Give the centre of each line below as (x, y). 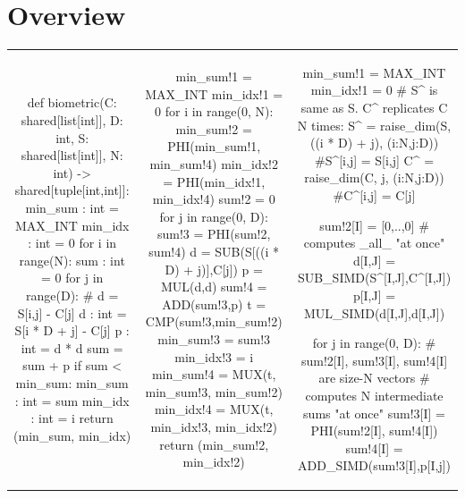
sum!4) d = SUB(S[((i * (214, 252)
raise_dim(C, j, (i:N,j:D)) (374, 177)
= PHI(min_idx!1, (214, 181)
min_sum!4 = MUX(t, (214, 374)
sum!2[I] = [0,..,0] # (374, 225)
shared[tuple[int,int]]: (72, 190)
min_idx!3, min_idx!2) (214, 426)
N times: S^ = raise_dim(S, (374, 125)
